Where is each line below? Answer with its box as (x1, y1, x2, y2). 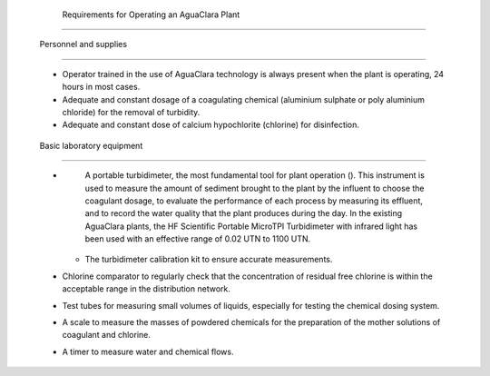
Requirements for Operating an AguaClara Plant (62, 9, 240, 20)
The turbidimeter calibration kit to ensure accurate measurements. (84, 254, 333, 265)
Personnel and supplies (39, 39, 127, 50)
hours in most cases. (62, 82, 141, 93)
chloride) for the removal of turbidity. (62, 106, 201, 117)
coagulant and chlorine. (62, 330, 152, 341)
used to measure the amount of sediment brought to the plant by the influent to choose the (84, 183, 426, 193)
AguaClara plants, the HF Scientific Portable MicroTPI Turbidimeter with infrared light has (84, 221, 418, 232)
